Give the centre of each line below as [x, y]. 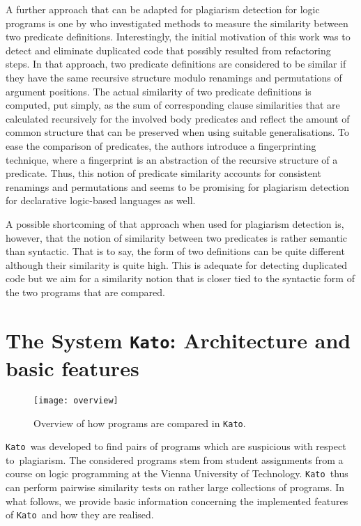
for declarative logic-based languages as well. [101, 200]
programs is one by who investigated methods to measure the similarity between [177, 23]
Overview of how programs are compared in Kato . [140, 423]
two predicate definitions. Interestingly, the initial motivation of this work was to [178, 37]
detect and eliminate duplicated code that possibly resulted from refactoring [168, 50]
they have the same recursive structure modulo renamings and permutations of [174, 77]
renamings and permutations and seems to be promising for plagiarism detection [177, 186]
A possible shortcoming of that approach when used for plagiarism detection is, [175, 223]
